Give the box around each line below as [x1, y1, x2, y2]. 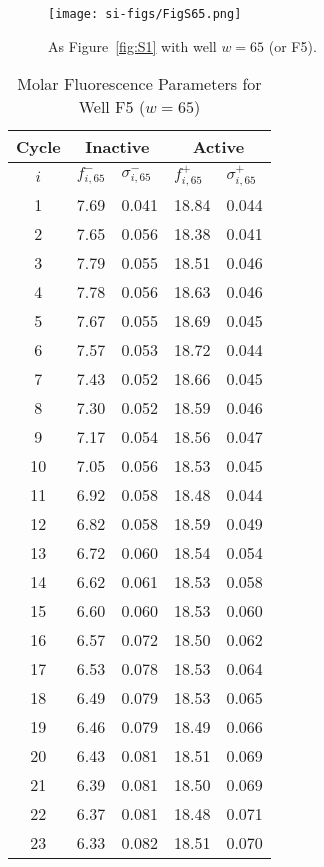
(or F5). [268, 35, 317, 56]
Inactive [85, 135, 150, 159]
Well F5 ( [78, 95, 146, 119]
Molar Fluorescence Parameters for [17, 72, 262, 96]
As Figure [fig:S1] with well [48, 35, 217, 56]
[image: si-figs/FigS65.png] [48, 7, 242, 21]
